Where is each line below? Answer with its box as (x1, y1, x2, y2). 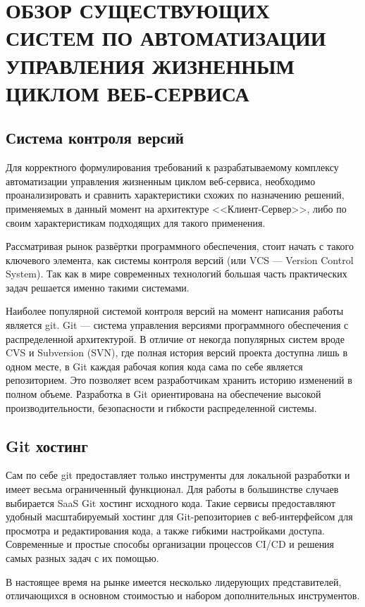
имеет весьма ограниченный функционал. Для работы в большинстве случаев (6, 482, 339, 496)
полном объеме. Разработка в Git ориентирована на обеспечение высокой (6, 387, 321, 401)
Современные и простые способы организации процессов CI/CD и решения (6, 537, 335, 551)
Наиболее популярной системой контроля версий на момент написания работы (6, 303, 344, 318)
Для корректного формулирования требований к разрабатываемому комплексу (6, 160, 339, 175)
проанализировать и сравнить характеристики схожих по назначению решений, (6, 187, 345, 202)
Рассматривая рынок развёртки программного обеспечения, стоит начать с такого (6, 239, 354, 254)
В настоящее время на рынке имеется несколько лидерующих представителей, (6, 574, 342, 589)
